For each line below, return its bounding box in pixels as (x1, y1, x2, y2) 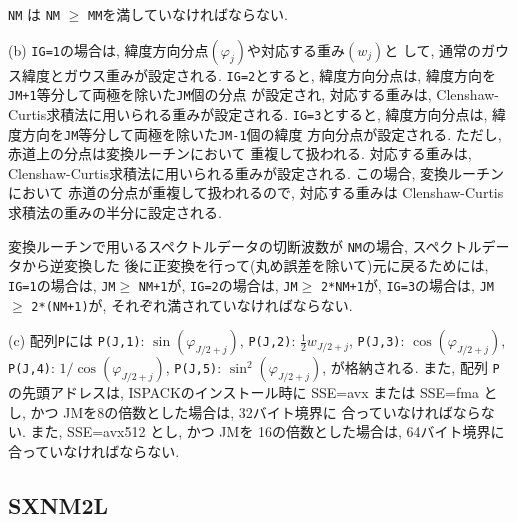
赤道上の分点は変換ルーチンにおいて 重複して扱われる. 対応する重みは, (8, 143, 472, 164)
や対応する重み (247, 39, 345, 60)
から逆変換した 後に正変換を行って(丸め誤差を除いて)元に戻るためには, (21, 255, 489, 276)
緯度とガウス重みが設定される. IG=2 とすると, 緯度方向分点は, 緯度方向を (21, 64, 496, 85)
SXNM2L (8, 489, 109, 520)
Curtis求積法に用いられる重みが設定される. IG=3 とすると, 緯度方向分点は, (8, 103, 488, 124)
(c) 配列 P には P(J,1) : (8, 330, 145, 351)
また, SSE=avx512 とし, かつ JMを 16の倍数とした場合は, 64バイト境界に (30, 421, 505, 442)
